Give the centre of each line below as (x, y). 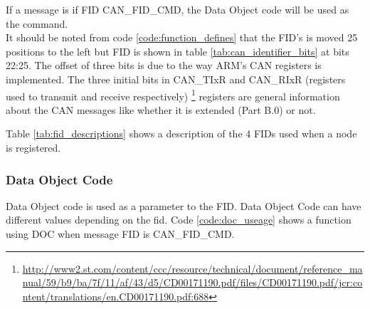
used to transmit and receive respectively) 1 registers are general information (173, 95)
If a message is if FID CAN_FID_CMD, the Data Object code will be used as (178, 9)
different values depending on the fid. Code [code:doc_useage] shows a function (179, 220)
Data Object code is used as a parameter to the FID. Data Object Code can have (184, 205)
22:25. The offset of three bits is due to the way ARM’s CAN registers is (164, 65)
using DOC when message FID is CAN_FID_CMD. (120, 234)
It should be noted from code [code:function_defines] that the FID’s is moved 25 (182, 37)
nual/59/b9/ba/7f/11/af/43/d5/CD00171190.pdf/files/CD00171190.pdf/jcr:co (192, 282)
